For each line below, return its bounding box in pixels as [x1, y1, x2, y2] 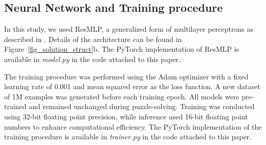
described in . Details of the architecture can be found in [4, 33, 182, 44]
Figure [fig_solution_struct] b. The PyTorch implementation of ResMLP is [4, 44, 239, 54]
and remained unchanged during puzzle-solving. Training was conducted [29, 101, 255, 112]
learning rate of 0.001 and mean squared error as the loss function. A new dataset [4, 81, 260, 92]
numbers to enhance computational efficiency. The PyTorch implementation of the [4, 121, 262, 132]
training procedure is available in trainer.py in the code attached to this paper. [4, 131, 252, 142]
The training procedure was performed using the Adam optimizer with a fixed [4, 71, 249, 81]
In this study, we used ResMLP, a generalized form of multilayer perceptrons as [4, 24, 253, 34]
